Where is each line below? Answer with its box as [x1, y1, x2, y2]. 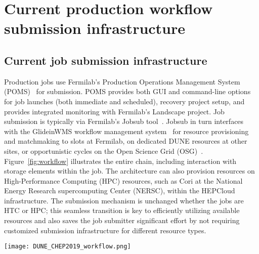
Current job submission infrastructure [4, 52, 207, 68]
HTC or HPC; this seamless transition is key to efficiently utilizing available [4, 205, 240, 216]
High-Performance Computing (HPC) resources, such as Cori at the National [4, 175, 243, 186]
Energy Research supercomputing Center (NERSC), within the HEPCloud [4, 185, 235, 196]
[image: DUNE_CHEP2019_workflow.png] [4, 243, 131, 250]
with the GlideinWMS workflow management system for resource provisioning [4, 125, 249, 136]
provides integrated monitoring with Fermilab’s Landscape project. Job [4, 106, 225, 116]
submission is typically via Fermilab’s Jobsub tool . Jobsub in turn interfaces [4, 116, 244, 126]
